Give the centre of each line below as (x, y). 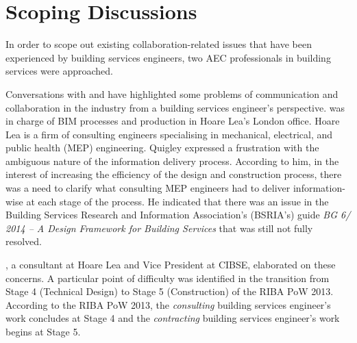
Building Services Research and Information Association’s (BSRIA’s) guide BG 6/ (178, 215)
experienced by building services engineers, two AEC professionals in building (168, 57)
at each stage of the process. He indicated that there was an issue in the (177, 201)
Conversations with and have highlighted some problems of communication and (172, 93)
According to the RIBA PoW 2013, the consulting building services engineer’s (168, 304)
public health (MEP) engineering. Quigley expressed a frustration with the (162, 148)
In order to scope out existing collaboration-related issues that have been (159, 44)
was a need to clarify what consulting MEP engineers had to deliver (148, 188)
